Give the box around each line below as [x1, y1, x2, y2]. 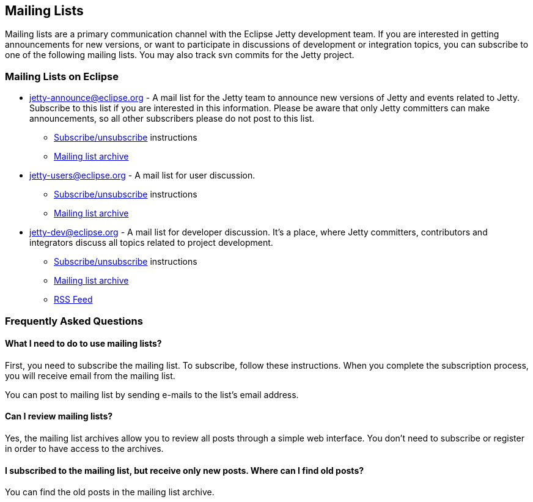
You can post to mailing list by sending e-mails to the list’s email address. [5, 389, 299, 400]
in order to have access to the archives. [5, 443, 164, 454]
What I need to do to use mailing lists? [5, 338, 162, 349]
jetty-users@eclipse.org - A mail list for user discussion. [29, 170, 255, 181]
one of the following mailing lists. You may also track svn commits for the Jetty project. [5, 50, 355, 61]
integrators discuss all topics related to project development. [29, 237, 273, 248]
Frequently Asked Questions [5, 314, 143, 327]
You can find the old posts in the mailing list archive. [5, 487, 215, 498]
